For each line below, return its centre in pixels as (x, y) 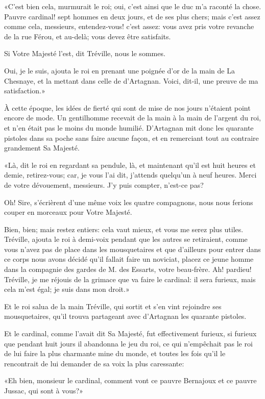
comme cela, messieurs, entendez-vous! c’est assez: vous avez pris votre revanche (129, 26)
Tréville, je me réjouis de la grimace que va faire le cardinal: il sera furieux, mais (130, 279)
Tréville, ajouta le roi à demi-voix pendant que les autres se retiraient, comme (126, 239)
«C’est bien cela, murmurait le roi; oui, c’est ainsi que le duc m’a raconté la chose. (133, 6)
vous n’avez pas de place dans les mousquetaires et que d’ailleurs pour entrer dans (132, 249)
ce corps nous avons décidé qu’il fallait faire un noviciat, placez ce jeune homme (129, 259)
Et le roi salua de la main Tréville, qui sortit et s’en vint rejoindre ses (113, 306)
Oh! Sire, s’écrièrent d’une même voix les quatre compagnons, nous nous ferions (129, 202)
